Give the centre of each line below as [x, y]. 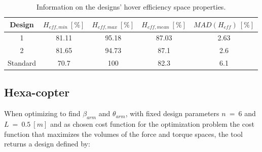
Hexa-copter [37, 92]
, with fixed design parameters [172, 113]
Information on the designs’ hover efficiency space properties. [131, 7]
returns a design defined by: [47, 144]
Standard [22, 62]
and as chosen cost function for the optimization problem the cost [152, 124]
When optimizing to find [42, 113]
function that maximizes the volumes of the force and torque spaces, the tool [123, 134]
